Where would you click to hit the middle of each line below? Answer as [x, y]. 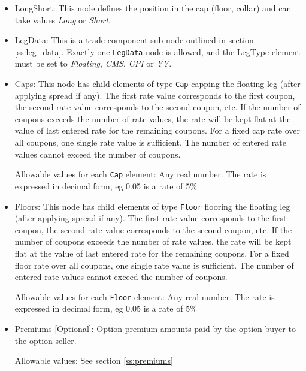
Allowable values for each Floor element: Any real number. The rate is [145, 296]
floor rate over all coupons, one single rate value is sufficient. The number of [154, 265]
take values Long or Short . [63, 19]
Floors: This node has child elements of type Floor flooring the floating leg [152, 206]
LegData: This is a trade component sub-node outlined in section [134, 40]
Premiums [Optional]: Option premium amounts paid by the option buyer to [155, 328]
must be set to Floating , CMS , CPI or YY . [93, 63]
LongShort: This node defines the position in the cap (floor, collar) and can [153, 8]
